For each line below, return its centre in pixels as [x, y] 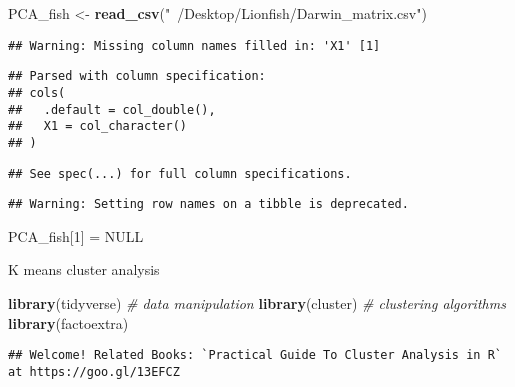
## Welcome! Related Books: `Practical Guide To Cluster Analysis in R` [255, 355]
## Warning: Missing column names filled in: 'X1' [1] [194, 45]
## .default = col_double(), [112, 109]
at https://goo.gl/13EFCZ [94, 371]
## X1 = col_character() [97, 126]
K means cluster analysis [84, 269]
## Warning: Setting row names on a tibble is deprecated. [208, 204]
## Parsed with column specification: [137, 76]
